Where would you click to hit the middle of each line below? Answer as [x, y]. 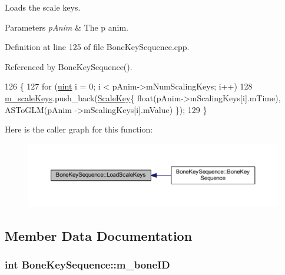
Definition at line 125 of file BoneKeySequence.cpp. [97, 47]
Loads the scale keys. [43, 7]
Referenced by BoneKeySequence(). [69, 66]
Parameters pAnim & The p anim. [67, 27]
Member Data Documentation [99, 235]
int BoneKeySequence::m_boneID [87, 265]
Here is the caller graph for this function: [79, 129]
